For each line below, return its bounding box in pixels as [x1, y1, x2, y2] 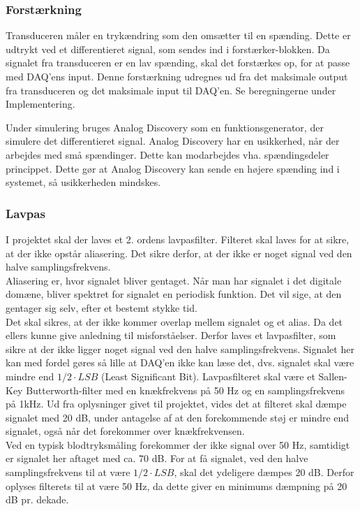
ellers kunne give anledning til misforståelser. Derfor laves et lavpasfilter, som [6, 328, 336, 343]
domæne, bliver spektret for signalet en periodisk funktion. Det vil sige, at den [6, 287, 342, 301]
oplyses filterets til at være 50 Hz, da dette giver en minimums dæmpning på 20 [6, 478, 347, 493]
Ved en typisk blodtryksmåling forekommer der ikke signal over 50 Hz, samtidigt [6, 437, 350, 452]
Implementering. [6, 96, 75, 111]
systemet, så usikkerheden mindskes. [6, 175, 161, 189]
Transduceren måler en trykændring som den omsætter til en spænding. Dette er [6, 28, 351, 43]
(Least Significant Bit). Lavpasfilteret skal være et [100, 368, 315, 383]
